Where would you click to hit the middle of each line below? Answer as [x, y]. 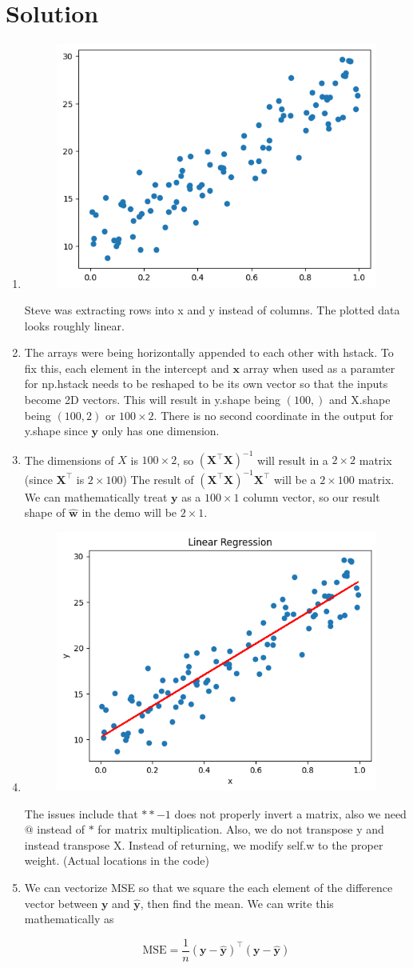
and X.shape [360, 400]
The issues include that [81, 813]
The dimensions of [69, 460]
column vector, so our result [312, 496]
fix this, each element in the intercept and [127, 368]
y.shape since [56, 431]
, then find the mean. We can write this [237, 903]
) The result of [158, 479]
